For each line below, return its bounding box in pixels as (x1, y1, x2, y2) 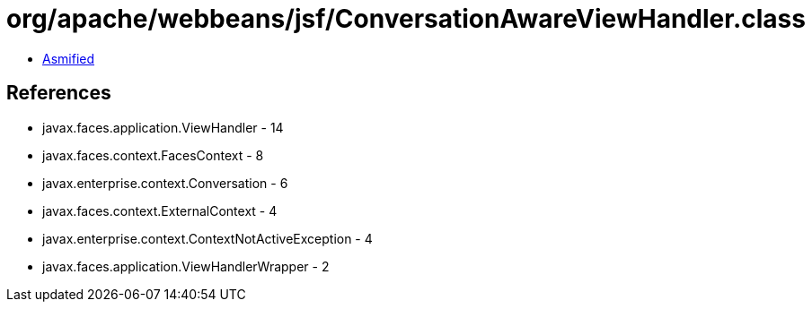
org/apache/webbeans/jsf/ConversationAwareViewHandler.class (6, 4, 806, 34)
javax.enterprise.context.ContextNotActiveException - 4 (42, 230, 373, 246)
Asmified (42, 50, 95, 66)
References (6, 82, 111, 105)
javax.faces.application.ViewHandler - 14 (42, 119, 284, 135)
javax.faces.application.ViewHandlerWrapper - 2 (42, 258, 330, 274)
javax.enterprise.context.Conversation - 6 (42, 175, 288, 191)
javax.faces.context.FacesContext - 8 (42, 147, 264, 163)
